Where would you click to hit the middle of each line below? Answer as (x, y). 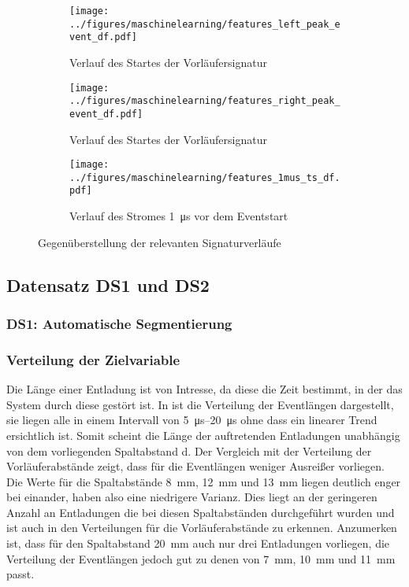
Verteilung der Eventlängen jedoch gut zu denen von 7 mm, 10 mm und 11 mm (201, 558)
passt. (20, 574)
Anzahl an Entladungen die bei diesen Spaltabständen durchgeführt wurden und (201, 512)
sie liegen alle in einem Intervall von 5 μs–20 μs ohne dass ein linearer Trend (192, 420)
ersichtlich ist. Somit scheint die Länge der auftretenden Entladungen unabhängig (203, 435)
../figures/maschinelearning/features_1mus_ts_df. (205, 177)
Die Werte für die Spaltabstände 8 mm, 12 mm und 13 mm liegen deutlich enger (204, 481)
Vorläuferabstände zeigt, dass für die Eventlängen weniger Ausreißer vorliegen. (195, 466)
